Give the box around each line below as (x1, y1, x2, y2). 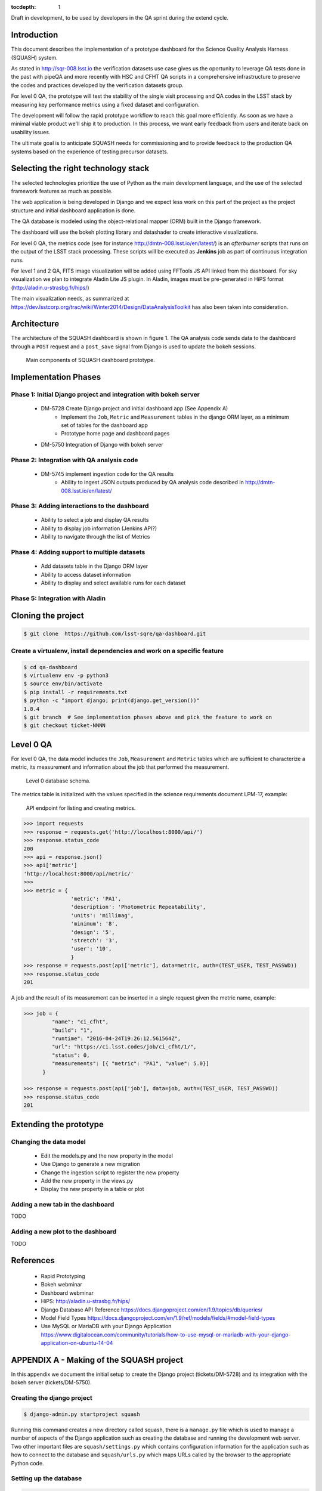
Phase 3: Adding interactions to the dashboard (11, 502, 149, 510)
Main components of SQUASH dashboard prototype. (26, 357, 155, 364)
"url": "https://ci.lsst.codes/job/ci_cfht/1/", (51, 1044, 197, 1050)
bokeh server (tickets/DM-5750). (11, 1379, 92, 1386)
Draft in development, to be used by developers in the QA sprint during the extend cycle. (11, 14, 229, 21)
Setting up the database (11, 1474, 82, 1483)
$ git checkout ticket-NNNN (23, 722, 106, 729)
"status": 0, (51, 1051, 90, 1059)
